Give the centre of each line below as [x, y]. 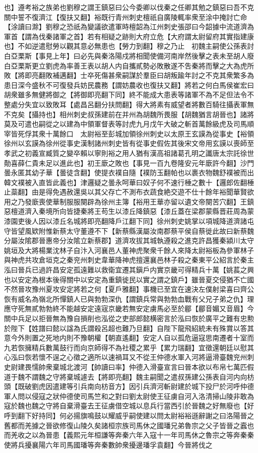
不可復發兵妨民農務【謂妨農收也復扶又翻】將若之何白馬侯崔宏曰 [150, 85]
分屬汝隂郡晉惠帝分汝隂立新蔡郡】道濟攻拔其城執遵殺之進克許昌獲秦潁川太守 [129, 240]
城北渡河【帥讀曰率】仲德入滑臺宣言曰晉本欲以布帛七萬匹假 [157, 366]
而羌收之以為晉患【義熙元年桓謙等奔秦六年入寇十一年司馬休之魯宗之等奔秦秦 [129, 435]
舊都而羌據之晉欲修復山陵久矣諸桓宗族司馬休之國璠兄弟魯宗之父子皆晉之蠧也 [129, 425]
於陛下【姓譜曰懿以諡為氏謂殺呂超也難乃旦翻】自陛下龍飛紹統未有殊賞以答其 [129, 328]
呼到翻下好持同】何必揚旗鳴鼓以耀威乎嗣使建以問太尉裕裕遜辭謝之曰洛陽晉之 [129, 415]
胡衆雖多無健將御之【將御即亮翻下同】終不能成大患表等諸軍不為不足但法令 [126, 95]
